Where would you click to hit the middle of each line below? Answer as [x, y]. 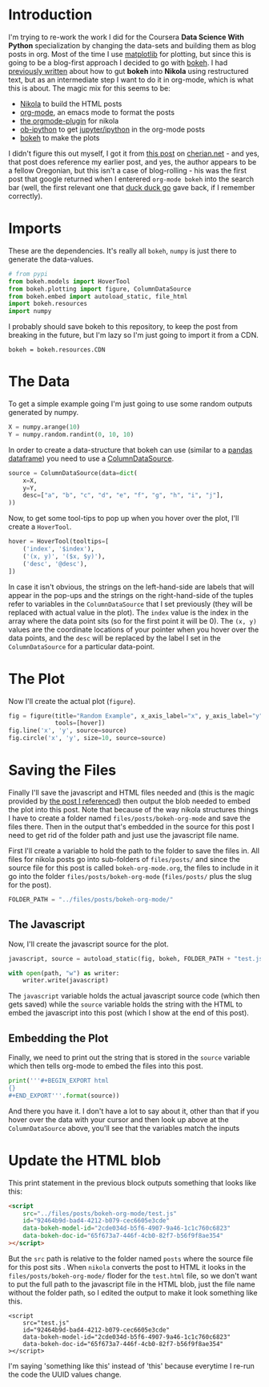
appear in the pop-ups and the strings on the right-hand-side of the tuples [131, 595]
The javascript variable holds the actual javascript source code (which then [134, 996]
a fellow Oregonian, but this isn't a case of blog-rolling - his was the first [127, 170]
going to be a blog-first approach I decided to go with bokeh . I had [118, 63]
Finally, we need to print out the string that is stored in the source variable [129, 1058]
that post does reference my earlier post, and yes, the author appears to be [132, 161]
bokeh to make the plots [60, 137]
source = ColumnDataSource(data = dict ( [73, 473]
